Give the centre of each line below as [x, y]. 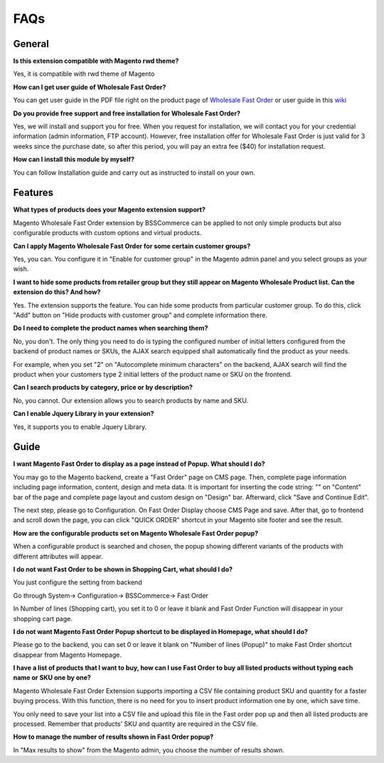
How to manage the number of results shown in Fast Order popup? [113, 737]
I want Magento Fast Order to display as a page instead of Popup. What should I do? [139, 464]
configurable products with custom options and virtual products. [107, 233]
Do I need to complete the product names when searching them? [111, 328]
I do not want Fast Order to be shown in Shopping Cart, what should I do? [123, 569]
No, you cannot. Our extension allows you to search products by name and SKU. [131, 400]
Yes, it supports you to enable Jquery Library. [80, 427]
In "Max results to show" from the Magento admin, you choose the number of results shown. [149, 750]
